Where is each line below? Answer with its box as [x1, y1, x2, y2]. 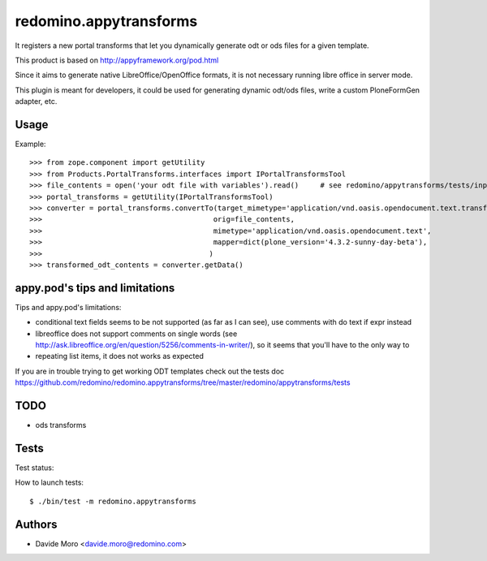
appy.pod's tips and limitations [15, 281, 175, 295]
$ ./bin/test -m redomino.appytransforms [29, 496, 196, 506]
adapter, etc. [15, 97, 58, 106]
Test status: [15, 463, 54, 473]
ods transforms [35, 421, 87, 430]
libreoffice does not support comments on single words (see [35, 329, 238, 339]
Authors [15, 517, 58, 531]
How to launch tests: [15, 477, 84, 487]
